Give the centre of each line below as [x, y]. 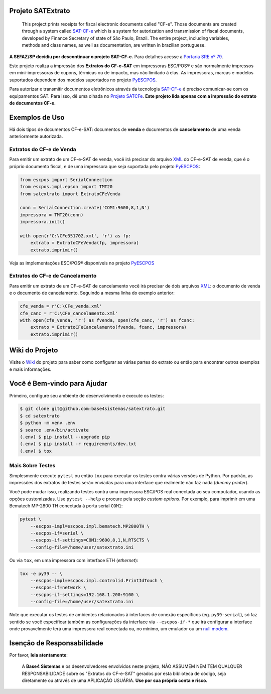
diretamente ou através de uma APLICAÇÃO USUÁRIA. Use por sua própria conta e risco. [115, 680]
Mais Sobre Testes [32, 466]
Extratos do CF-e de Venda [43, 149]
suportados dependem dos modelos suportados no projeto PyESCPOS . [83, 80]
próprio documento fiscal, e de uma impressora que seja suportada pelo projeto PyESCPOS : [105, 166]
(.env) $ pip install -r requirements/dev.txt [78, 444]
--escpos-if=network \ [58, 588]
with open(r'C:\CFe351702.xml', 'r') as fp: [76, 236]
